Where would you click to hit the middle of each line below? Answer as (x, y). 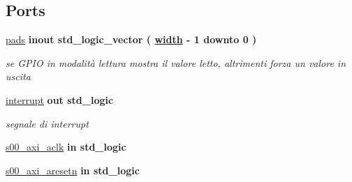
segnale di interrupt (47, 123)
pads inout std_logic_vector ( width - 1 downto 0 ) (131, 39)
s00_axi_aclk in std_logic (66, 147)
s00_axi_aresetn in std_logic (73, 170)
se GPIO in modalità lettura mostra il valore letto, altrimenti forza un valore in (176, 62)
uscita (18, 76)
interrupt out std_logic (60, 99)
